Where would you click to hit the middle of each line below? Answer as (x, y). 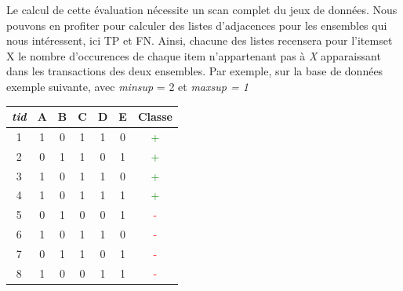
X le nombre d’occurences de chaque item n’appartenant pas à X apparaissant (194, 55)
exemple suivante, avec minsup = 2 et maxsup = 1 (127, 86)
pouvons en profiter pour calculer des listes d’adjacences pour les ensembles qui (197, 25)
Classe (155, 116)
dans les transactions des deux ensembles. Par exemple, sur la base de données (195, 71)
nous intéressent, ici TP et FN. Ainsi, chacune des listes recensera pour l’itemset (200, 40)
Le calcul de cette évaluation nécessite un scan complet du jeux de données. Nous (202, 9)
